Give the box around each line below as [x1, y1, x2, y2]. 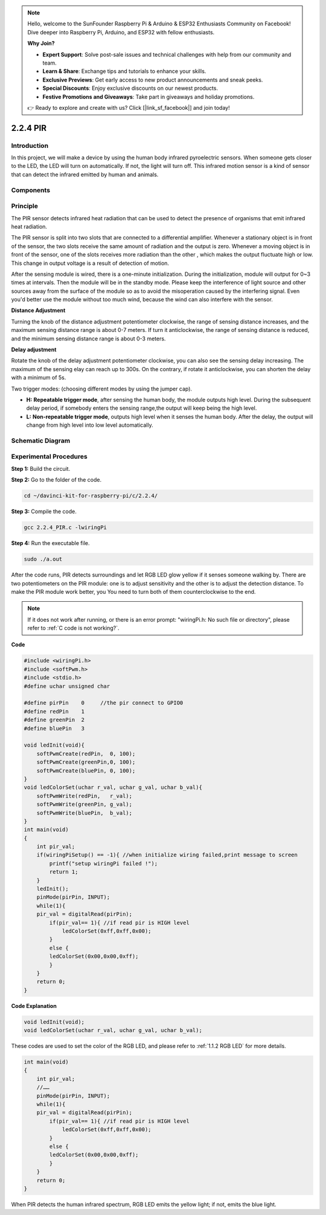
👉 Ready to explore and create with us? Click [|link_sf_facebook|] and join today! [27, 104, 230, 111]
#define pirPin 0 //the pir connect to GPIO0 [24, 700, 184, 706]
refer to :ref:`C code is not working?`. [27, 625, 120, 632]
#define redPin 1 [24, 708, 85, 715]
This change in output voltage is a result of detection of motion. [11, 260, 169, 267]
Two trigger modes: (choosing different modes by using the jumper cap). [11, 385, 193, 392]
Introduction [11, 141, 48, 150]
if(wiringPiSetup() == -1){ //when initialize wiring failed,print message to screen [36, 852, 298, 858]
